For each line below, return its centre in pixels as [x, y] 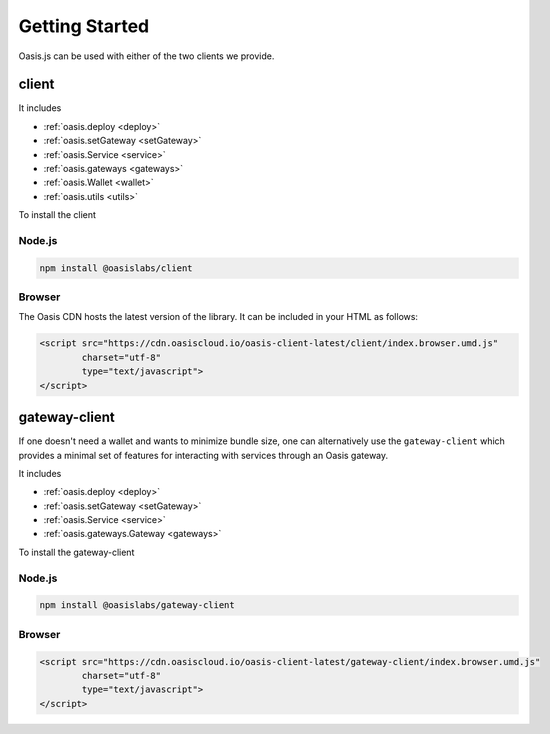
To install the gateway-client [76, 552]
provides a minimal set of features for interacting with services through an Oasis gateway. [203, 455]
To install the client [57, 215]
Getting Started [84, 26]
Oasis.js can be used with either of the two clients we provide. [146, 56]
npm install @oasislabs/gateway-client [137, 605]
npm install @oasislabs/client [116, 268]
